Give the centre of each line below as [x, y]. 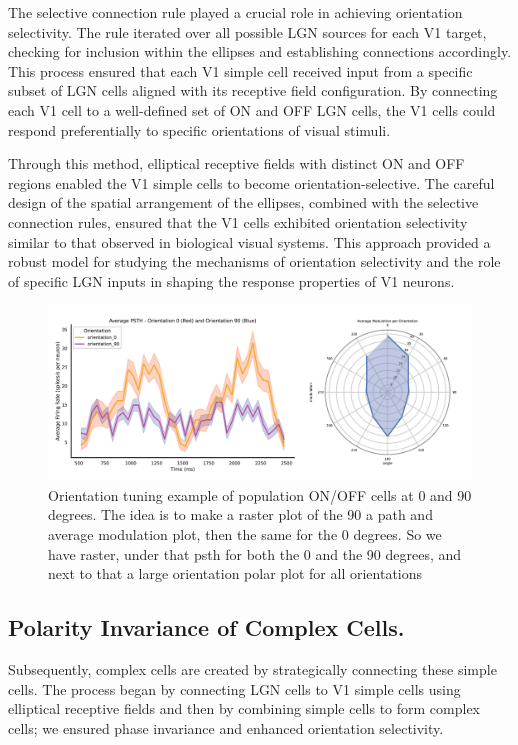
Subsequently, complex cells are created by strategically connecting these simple [252, 669]
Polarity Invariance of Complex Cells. [206, 627]
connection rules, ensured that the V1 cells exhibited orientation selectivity [238, 221]
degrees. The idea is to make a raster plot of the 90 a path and [240, 514]
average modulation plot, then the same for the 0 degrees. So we [245, 534]
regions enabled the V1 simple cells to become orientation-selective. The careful [251, 182]
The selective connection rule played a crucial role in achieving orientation [235, 12]
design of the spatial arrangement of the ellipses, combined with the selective [243, 202]
